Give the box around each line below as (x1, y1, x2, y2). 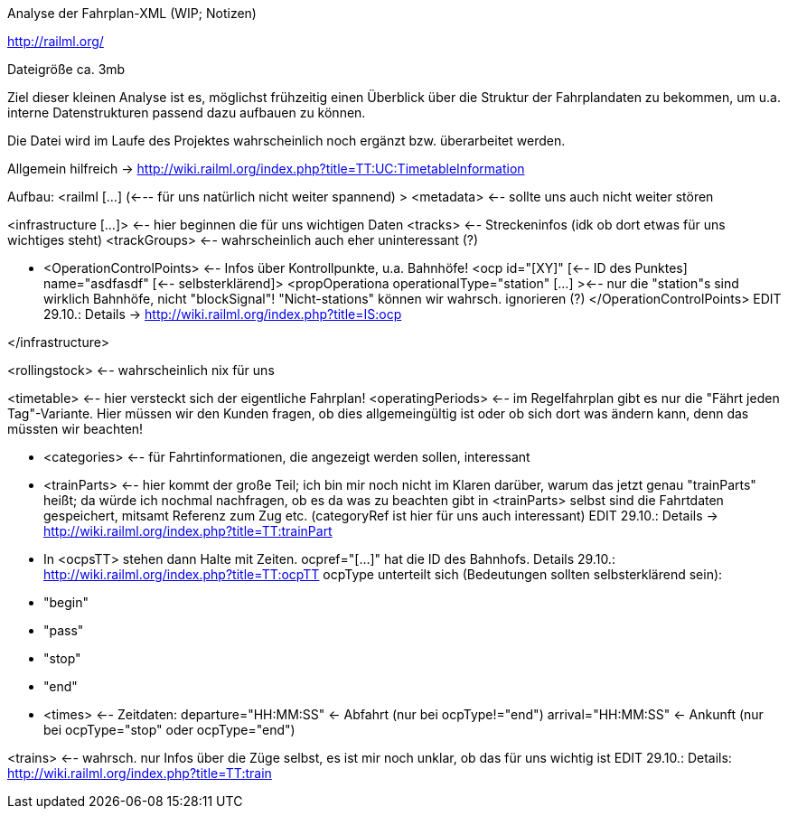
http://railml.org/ (7, 33, 104, 49)
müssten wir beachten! (7, 421, 144, 436)
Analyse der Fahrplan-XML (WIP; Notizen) (7, 5, 257, 21)
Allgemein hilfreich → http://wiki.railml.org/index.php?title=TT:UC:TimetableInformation (7, 161, 525, 176)
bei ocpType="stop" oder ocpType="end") (43, 722, 295, 737)
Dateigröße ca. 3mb (7, 61, 126, 77)
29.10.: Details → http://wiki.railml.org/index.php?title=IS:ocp (43, 306, 402, 322)
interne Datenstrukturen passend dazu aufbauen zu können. (7, 105, 366, 120)
